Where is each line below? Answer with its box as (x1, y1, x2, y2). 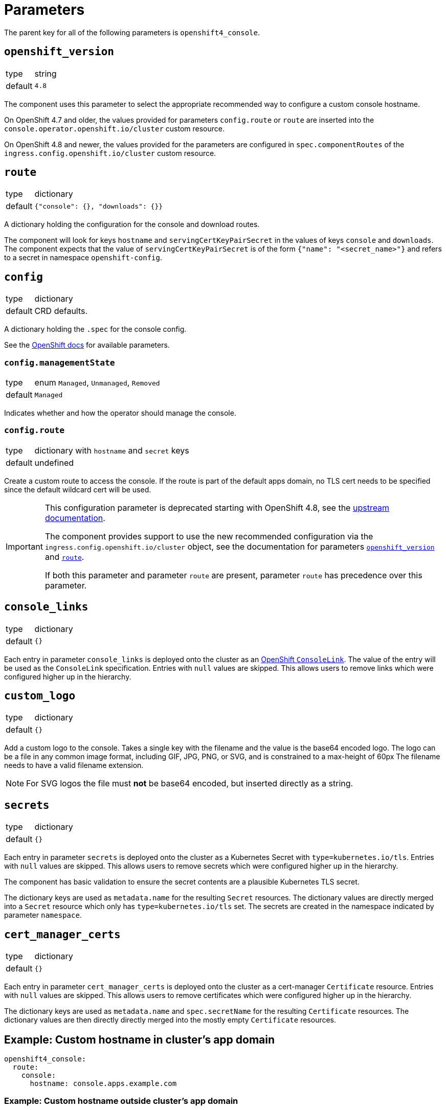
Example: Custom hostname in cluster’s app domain (4, 1033, 275, 1046)
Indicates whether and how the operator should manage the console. (4, 409, 236, 418)
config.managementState (4, 357, 115, 368)
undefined (34, 457, 74, 468)
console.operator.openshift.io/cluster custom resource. (4, 124, 225, 133)
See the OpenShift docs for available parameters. (4, 341, 170, 350)
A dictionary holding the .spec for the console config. (4, 325, 187, 334)
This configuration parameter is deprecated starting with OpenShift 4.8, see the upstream (44, 502, 390, 513)
